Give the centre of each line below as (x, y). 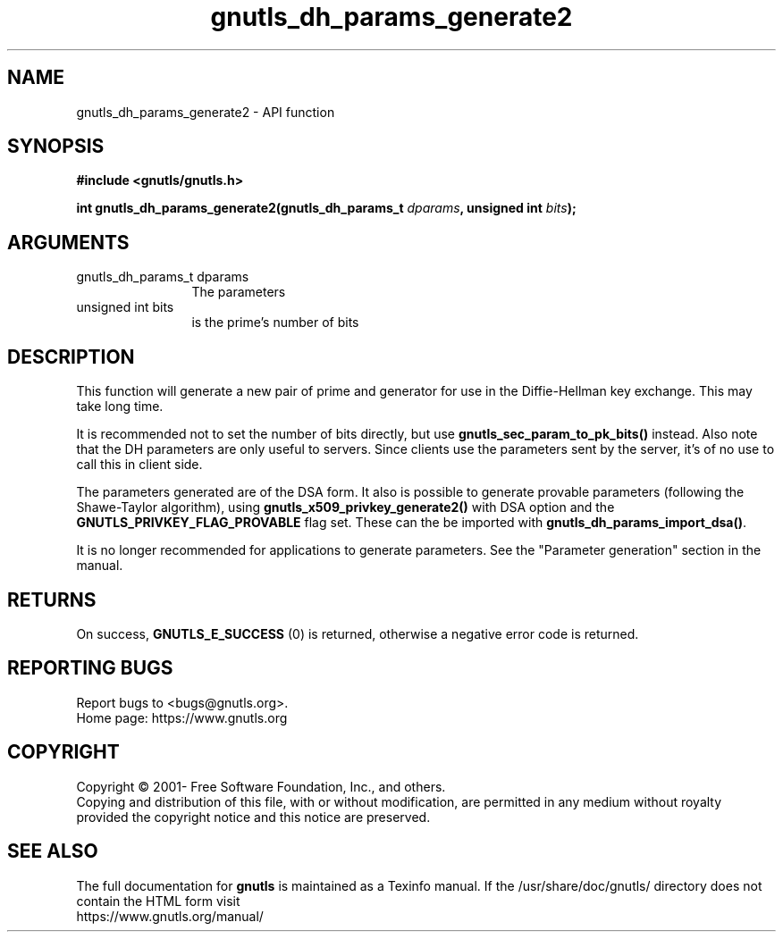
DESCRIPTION (71, 356)
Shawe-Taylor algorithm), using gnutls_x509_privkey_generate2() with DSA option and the (345, 507)
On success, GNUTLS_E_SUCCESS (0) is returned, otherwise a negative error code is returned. (358, 633)
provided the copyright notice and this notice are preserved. (253, 817)
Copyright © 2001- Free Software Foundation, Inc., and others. (261, 786)
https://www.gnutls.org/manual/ (170, 916)
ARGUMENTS (68, 242)
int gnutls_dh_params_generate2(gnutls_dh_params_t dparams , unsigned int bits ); (326, 208)
